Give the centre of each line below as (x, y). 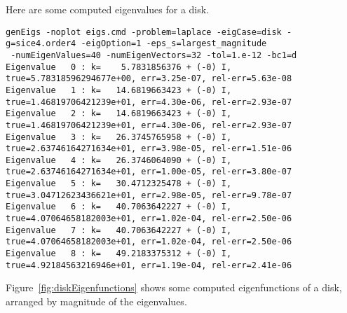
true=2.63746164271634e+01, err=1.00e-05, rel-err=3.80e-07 (149, 172)
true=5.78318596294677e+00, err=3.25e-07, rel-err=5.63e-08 (149, 79)
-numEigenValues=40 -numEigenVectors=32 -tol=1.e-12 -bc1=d (154, 55)
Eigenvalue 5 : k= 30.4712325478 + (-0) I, (119, 184)
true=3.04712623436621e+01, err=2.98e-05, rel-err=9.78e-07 (149, 195)
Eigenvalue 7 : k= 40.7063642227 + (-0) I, (119, 230)
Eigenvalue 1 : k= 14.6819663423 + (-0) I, (119, 90)
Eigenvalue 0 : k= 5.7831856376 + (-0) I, (119, 67)
